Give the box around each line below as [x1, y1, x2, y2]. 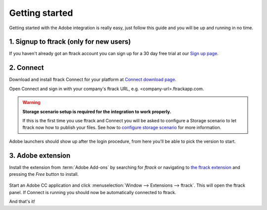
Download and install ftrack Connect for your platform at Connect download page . [9, 77, 177, 83]
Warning [22, 100, 41, 105]
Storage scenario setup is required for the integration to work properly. [22, 108, 172, 114]
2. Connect [9, 63, 44, 72]
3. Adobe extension [9, 151, 71, 159]
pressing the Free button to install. [9, 171, 79, 177]
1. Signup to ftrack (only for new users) [9, 38, 131, 46]
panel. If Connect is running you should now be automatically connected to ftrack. [9, 189, 177, 195]
